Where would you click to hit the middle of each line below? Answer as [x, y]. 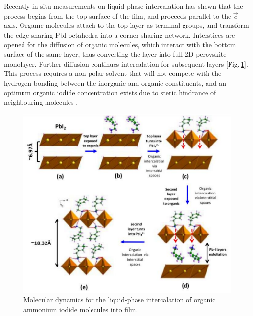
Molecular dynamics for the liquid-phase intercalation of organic [120, 300]
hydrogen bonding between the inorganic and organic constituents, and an [115, 83]
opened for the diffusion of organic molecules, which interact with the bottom [120, 44]
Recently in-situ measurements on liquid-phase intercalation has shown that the [124, 6]
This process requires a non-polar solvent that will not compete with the [113, 73]
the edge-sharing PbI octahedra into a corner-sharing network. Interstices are [120, 35]
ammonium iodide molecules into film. [81, 309]
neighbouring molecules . [41, 102]
